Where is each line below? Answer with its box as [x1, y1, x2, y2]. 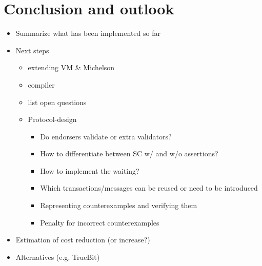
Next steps [15, 45, 49, 55]
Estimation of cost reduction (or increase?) [15, 234, 150, 245]
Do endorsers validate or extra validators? [40, 131, 172, 141]
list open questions [28, 96, 87, 107]
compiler [28, 79, 55, 90]
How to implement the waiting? [40, 165, 139, 176]
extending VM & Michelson [28, 62, 115, 73]
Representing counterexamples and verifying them [40, 200, 197, 211]
